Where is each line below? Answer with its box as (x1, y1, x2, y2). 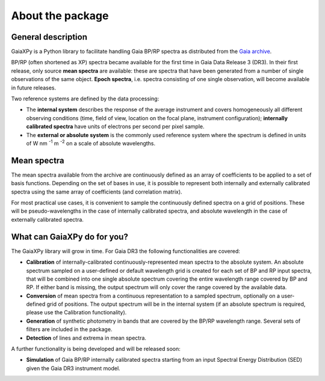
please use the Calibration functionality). (26, 309, 127, 316)
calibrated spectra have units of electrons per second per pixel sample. (26, 123, 205, 130)
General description (11, 32, 87, 42)
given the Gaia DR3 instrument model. (26, 364, 120, 372)
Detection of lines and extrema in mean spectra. (26, 334, 147, 341)
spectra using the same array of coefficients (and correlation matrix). (11, 188, 183, 195)
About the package (11, 9, 109, 22)
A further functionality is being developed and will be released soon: (11, 346, 181, 353)
